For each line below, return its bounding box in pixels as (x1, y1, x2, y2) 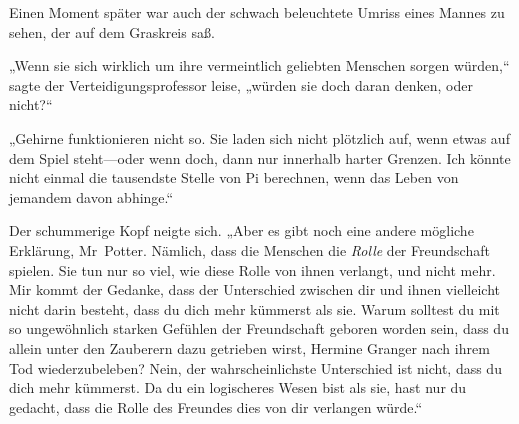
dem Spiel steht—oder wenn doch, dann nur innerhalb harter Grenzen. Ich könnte (9, 147, 511, 168)
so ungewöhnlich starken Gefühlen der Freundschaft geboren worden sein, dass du (9, 318, 509, 339)
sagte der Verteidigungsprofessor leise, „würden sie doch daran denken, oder (9, 74, 473, 95)
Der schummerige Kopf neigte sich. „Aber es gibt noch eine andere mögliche (9, 220, 474, 241)
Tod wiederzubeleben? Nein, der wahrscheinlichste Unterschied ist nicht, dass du (9, 357, 502, 378)
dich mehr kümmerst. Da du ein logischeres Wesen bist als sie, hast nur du (9, 377, 467, 398)
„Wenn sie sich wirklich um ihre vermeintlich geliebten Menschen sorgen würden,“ (9, 55, 510, 76)
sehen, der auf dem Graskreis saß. (9, 21, 215, 42)
